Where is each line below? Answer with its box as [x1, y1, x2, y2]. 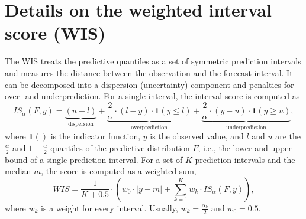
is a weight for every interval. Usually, [41, 201, 178, 214]
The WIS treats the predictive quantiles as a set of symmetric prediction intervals [5, 55, 301, 67]
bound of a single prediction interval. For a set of [5, 153, 183, 165]
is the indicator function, [50, 130, 141, 142]
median [5, 165, 31, 177]
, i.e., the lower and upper [198, 141, 292, 153]
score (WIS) [5, 21, 106, 45]
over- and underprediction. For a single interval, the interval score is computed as [5, 90, 300, 102]
